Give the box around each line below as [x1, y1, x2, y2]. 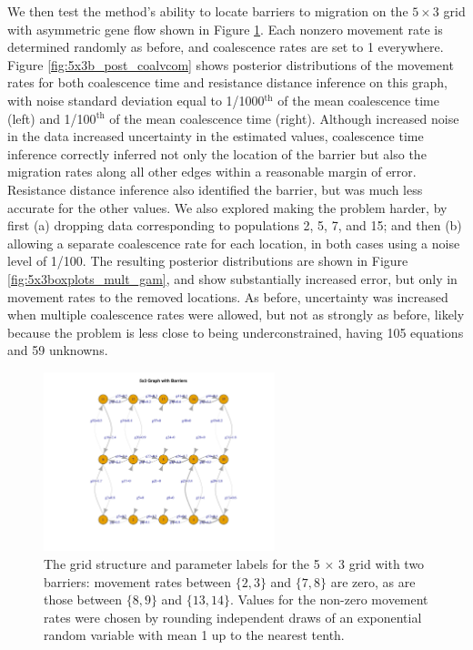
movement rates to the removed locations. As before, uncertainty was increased [7, 287, 448, 306]
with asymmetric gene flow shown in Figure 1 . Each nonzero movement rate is [7, 19, 443, 38]
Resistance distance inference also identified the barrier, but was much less [7, 179, 423, 198]
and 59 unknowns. [7, 340, 108, 360]
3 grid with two [337, 554, 425, 573]
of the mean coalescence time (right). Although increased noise [109, 108, 459, 127]
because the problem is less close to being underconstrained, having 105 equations [7, 322, 464, 341]
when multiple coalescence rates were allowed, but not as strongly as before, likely [7, 305, 465, 324]
